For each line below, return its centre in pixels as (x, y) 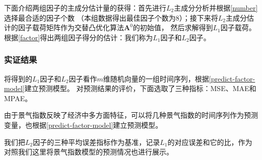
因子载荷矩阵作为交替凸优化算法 (71, 27)
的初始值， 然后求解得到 (173, 27)
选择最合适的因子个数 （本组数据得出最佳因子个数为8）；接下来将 (111, 17)
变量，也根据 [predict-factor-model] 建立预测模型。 (83, 125)
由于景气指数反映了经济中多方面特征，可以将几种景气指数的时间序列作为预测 (131, 115)
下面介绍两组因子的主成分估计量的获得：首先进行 (85, 8)
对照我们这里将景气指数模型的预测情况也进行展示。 (89, 152)
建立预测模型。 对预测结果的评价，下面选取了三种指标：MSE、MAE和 (140, 88)
